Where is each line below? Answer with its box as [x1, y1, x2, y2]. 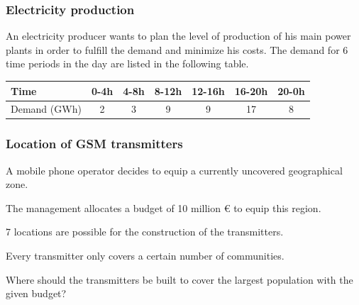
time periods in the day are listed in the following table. [6, 56, 249, 71]
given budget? [6, 286, 67, 301]
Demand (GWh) [11, 101, 82, 116]
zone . [6, 177, 28, 192]
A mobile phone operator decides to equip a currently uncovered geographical [6, 162, 343, 177]
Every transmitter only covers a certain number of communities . [6, 248, 285, 263]
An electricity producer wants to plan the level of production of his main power [6, 28, 351, 43]
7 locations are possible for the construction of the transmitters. [6, 224, 284, 239]
